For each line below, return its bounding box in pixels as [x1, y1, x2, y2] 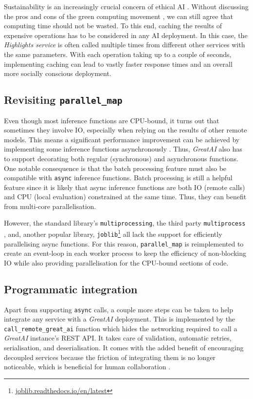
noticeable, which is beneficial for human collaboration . [4, 361, 171, 372]
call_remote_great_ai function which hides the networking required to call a [4, 323, 237, 333]
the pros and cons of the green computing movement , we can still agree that [4, 11, 233, 21]
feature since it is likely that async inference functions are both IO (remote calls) [4, 182, 245, 192]
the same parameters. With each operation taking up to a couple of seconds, [4, 49, 232, 59]
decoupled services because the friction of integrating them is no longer [4, 352, 216, 362]
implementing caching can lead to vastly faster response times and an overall [4, 58, 233, 69]
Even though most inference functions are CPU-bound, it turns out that [4, 115, 219, 125]
